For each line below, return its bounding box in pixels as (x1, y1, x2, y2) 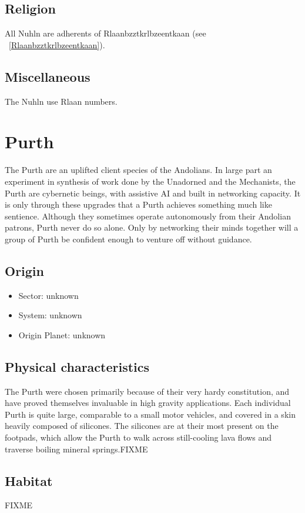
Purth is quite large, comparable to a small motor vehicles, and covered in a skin (5, 408, 296, 420)
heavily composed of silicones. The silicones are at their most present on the (5, 419, 279, 432)
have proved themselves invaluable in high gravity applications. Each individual (5, 397, 291, 409)
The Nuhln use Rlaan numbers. (5, 95, 118, 107)
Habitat (5, 471, 53, 489)
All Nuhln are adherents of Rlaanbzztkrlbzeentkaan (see (5, 27, 206, 39)
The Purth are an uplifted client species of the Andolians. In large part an (5, 164, 272, 176)
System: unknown (18, 309, 82, 321)
